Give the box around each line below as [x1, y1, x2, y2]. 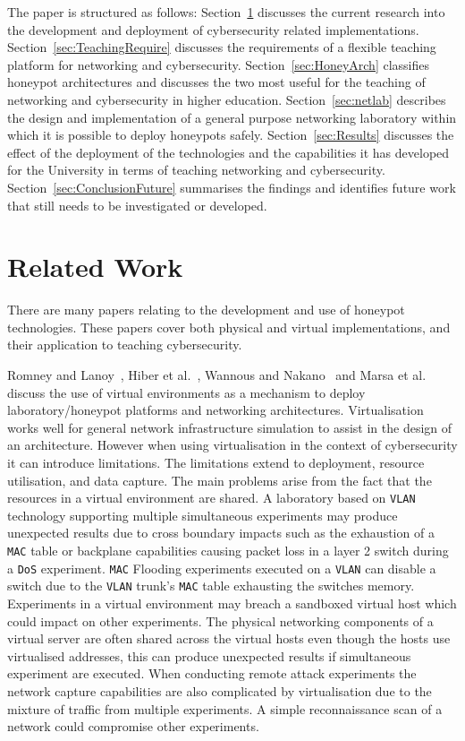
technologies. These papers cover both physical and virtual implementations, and [7, 317, 451, 336]
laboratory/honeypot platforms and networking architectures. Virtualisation [7, 401, 424, 419]
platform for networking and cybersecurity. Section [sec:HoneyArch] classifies [7, 55, 429, 73]
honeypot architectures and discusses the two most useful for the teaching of [7, 73, 426, 91]
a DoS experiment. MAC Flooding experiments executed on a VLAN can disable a [7, 558, 436, 577]
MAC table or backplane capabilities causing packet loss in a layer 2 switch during [7, 541, 449, 560]
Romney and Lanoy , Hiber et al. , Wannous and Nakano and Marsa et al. [7, 366, 427, 384]
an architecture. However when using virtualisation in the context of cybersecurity [7, 435, 458, 454]
